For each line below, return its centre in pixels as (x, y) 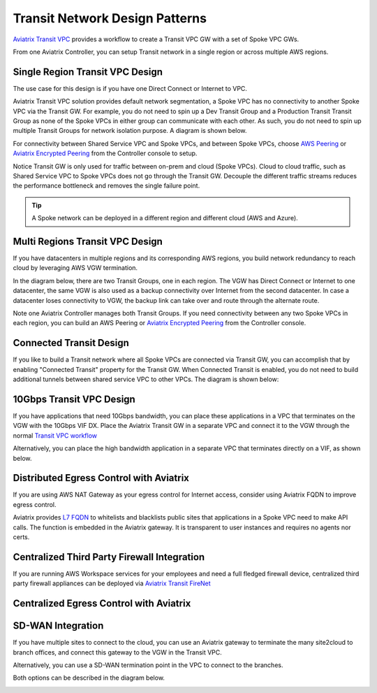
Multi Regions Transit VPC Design (88, 241)
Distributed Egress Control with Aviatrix (101, 478)
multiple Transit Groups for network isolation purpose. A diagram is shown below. (130, 131)
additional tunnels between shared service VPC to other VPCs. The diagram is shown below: (146, 379)
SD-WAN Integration (58, 626)
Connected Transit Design (71, 343)
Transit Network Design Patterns (110, 18)
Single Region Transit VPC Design (88, 72)
